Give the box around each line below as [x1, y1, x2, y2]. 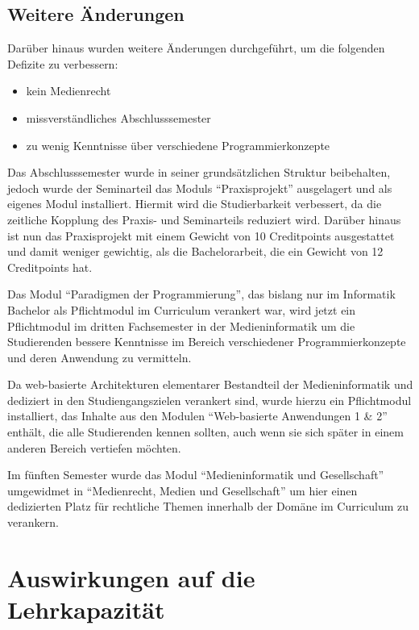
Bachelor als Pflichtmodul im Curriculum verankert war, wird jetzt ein [7, 301, 356, 318]
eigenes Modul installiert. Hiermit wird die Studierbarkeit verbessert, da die [7, 195, 382, 212]
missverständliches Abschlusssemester [26, 109, 211, 126]
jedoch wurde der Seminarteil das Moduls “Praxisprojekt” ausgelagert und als [7, 179, 392, 196]
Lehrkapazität [7, 593, 165, 626]
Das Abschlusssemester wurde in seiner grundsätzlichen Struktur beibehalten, [7, 164, 391, 181]
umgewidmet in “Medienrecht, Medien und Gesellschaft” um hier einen [7, 482, 358, 499]
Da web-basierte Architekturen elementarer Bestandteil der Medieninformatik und [7, 376, 413, 393]
